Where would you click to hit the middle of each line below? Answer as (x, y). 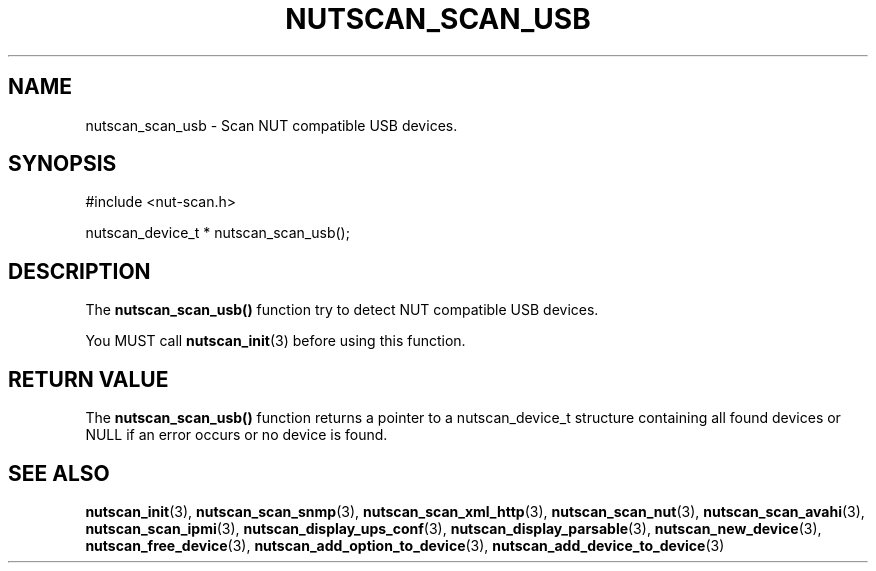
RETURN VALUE (88, 379)
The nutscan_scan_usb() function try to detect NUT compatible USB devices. (342, 310)
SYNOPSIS (62, 164)
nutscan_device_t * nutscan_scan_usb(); (217, 233)
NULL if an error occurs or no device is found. (236, 435)
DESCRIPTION (79, 271)
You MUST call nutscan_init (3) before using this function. (275, 341)
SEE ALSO (59, 473)
